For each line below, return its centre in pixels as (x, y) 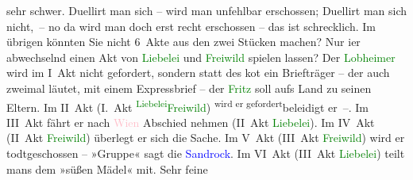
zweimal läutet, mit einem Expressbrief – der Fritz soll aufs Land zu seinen (189, 88)
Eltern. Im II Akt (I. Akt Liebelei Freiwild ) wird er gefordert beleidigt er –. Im (188, 105)
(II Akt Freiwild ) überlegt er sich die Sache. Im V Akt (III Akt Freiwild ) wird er (206, 138)
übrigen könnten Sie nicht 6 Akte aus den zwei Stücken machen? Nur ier (183, 42)
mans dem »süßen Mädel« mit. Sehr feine (107, 169)
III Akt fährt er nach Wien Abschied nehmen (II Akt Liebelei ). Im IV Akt (191, 122)
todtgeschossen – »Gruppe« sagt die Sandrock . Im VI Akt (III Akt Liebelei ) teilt (206, 153)
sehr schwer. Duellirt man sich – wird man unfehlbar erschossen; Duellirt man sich (207, 10)
